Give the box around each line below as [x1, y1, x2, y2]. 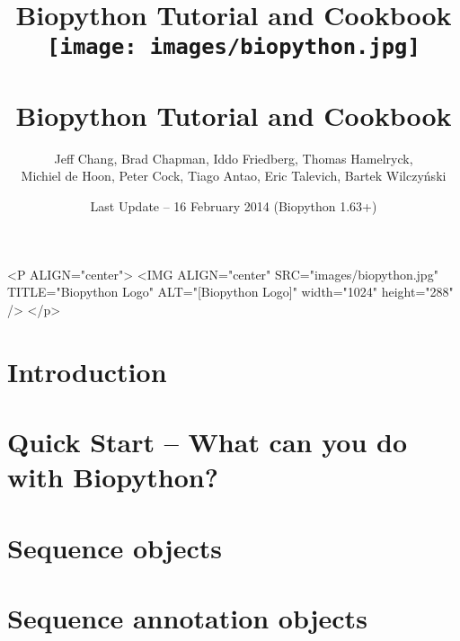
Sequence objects [7, 529, 222, 565]
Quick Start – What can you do [7, 423, 408, 459]
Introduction [7, 352, 167, 389]
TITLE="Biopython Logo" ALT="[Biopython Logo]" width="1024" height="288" [7, 282, 454, 301]
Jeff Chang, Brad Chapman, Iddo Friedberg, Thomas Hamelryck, [54, 148, 413, 167]
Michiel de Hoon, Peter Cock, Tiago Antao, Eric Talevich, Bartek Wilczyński [21, 166, 447, 185]
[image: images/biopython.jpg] [47, 34, 420, 60]
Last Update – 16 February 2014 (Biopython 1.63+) [90, 197, 377, 215]
